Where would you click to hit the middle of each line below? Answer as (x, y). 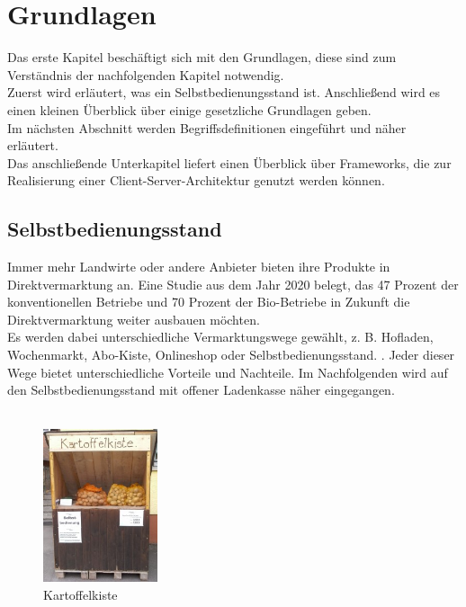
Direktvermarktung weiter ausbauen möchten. (134, 319)
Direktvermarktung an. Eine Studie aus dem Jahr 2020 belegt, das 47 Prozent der (233, 284)
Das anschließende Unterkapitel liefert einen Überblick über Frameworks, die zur (229, 162)
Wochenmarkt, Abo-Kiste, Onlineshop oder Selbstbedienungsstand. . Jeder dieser (231, 355)
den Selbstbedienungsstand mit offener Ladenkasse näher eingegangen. (201, 390)
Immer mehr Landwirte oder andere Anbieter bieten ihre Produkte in (199, 267)
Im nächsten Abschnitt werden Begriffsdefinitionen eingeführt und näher (207, 127)
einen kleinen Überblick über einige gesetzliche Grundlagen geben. (189, 109)
